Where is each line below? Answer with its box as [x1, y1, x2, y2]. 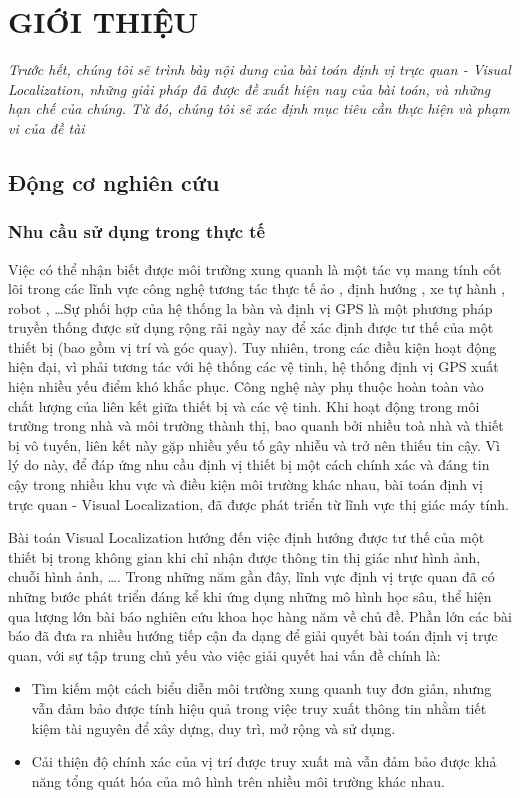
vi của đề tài [8, 117, 85, 138]
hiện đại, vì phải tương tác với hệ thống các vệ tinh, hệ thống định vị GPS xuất [8, 356, 499, 377]
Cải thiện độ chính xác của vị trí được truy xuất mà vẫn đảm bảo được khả [31, 751, 497, 772]
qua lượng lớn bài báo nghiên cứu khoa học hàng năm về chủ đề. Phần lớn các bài [8, 605, 512, 626]
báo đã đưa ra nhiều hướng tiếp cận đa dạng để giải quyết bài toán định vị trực [8, 625, 498, 646]
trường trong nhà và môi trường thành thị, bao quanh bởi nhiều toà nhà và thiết [8, 415, 504, 436]
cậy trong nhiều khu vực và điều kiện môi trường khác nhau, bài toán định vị [8, 474, 483, 495]
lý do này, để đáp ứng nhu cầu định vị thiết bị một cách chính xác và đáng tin [8, 454, 490, 475]
